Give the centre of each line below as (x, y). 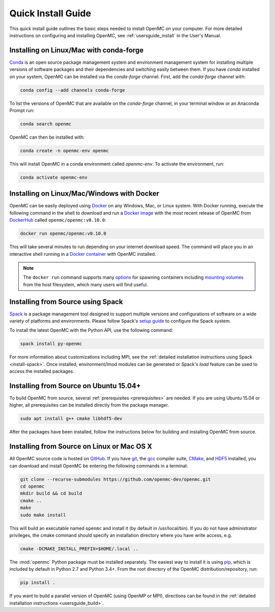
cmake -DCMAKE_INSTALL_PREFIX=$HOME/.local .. (79, 549)
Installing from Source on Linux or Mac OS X (81, 447)
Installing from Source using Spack (66, 301)
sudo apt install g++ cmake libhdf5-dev (71, 419)
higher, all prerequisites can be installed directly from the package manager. (89, 405)
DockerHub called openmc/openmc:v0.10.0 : (58, 220)
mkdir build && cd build (51, 494)
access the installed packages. (42, 371)
